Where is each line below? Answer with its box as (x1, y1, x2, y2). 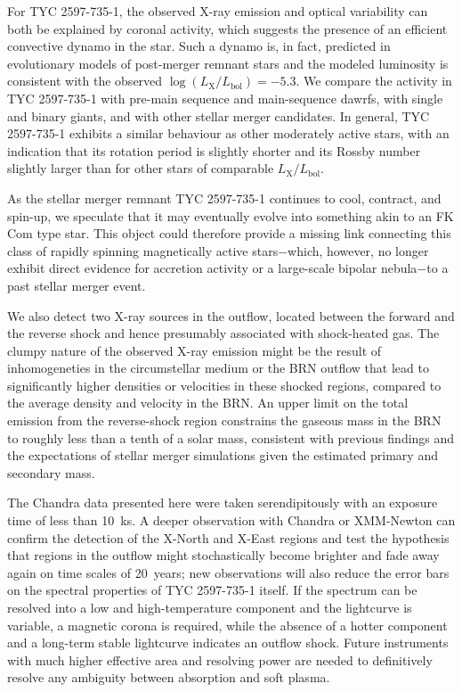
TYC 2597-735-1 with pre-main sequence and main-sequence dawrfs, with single (7, 88, 443, 107)
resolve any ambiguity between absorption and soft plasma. (7, 668, 330, 687)
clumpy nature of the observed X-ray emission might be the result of (7, 341, 382, 359)
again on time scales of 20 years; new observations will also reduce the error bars (7, 563, 450, 581)
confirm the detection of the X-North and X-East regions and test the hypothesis (7, 528, 450, 547)
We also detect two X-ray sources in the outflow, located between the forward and (7, 306, 455, 325)
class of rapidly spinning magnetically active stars (7, 241, 279, 259)
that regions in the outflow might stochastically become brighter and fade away (7, 546, 440, 564)
